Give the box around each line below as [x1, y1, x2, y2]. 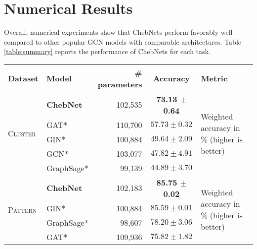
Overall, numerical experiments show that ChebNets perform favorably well [4, 27, 233, 37]
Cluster [8, 127, 36, 139]
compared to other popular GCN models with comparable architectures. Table [4, 36, 241, 47]
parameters [97, 78, 142, 90]
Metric [201, 72, 228, 84]
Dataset [8, 72, 39, 84]
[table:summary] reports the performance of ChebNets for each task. [4, 46, 211, 57]
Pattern [8, 203, 37, 215]
